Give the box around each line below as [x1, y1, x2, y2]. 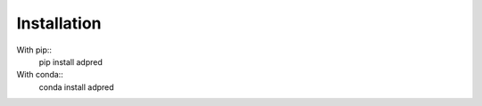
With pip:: [16, 45, 53, 55]
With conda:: [16, 69, 64, 80]
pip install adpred [38, 56, 103, 67]
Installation [16, 13, 102, 33]
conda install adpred [38, 81, 115, 93]
